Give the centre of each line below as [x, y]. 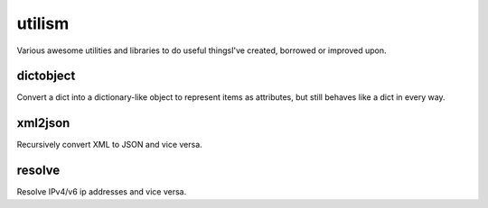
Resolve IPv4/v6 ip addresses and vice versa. [102, 192]
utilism [43, 23]
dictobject [46, 76]
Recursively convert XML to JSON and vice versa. [109, 145]
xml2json [43, 123]
